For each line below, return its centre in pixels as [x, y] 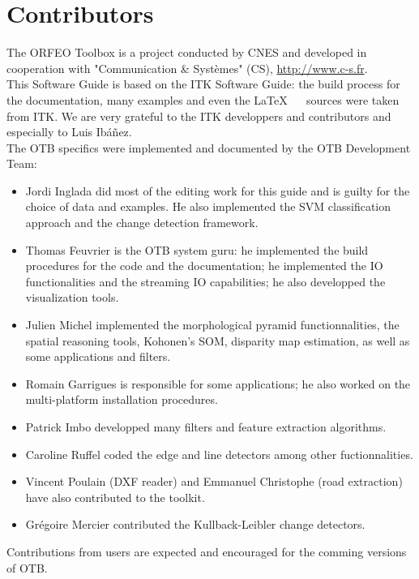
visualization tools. [72, 297]
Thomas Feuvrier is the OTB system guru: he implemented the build [197, 249]
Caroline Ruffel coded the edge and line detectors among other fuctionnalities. [219, 454]
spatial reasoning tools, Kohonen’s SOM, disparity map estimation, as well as [218, 340]
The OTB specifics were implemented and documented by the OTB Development [209, 147]
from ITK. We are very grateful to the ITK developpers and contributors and [199, 116]
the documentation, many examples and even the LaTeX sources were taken [203, 99]
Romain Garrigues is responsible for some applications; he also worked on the [218, 383]
